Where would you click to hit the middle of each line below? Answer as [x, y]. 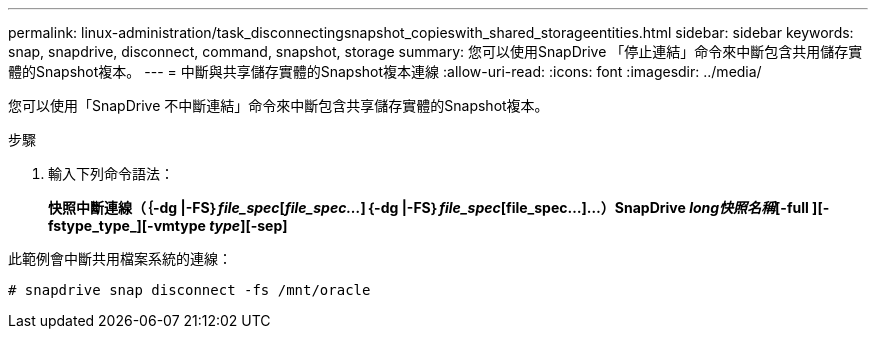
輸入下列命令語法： [111, 173]
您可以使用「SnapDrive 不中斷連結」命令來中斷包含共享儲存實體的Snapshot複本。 [278, 105]
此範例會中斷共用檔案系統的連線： [120, 258]
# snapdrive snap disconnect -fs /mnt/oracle [189, 290]
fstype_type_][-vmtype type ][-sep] [168, 225]
